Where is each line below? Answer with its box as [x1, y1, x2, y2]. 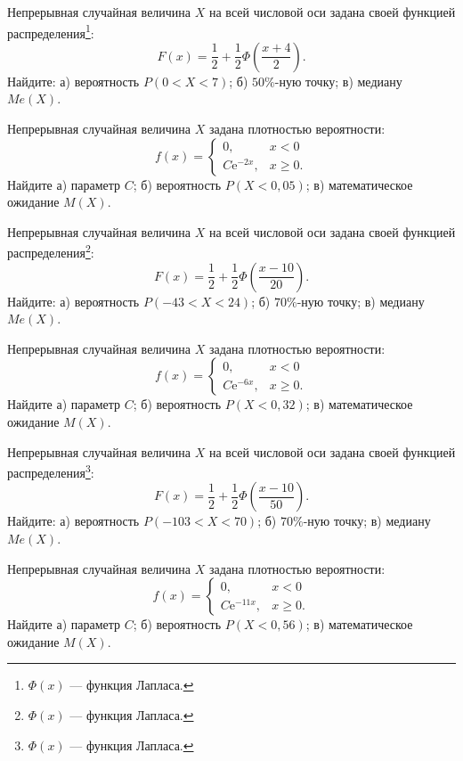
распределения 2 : [7, 241, 94, 262]
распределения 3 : [7, 461, 94, 481]
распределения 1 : [7, 20, 94, 42]
